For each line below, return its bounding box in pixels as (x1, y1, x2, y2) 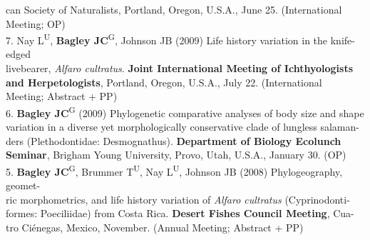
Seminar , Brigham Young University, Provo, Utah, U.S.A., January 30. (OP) (6, 147, 346, 162)
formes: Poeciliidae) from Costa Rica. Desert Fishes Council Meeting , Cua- (6, 206, 354, 221)
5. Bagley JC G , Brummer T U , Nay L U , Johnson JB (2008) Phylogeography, (6, 161, 343, 179)
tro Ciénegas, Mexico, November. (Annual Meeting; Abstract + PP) (6, 219, 304, 234)
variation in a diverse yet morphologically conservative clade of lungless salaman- (6, 119, 359, 134)
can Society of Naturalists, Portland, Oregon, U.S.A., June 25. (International (6, 2, 342, 16)
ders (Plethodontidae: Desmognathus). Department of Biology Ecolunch (6, 133, 341, 148)
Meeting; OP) (6, 16, 66, 31)
